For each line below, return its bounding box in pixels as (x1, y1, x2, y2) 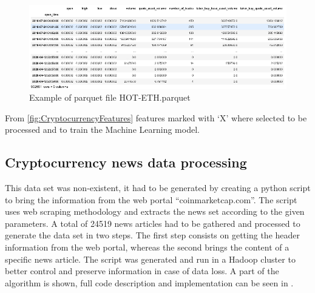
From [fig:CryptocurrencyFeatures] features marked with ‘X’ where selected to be (5, 111, 307, 124)
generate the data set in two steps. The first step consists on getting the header (5, 229, 300, 241)
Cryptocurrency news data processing (5, 153, 247, 172)
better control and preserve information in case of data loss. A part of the (5, 264, 279, 277)
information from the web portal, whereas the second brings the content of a (5, 241, 290, 254)
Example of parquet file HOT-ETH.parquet (29, 91, 191, 104)
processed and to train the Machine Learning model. (5, 123, 200, 136)
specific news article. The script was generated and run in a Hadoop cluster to (5, 252, 296, 265)
